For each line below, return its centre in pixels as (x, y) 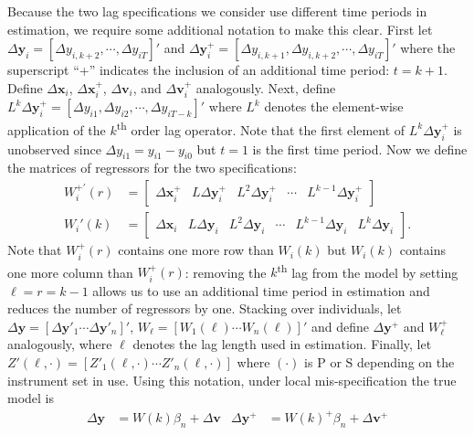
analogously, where (60, 344)
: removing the (226, 272)
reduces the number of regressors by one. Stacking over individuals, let (205, 308)
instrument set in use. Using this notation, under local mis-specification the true (232, 380)
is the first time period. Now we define (360, 149)
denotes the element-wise (334, 106)
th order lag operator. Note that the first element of (261, 128)
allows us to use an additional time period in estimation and (261, 290)
